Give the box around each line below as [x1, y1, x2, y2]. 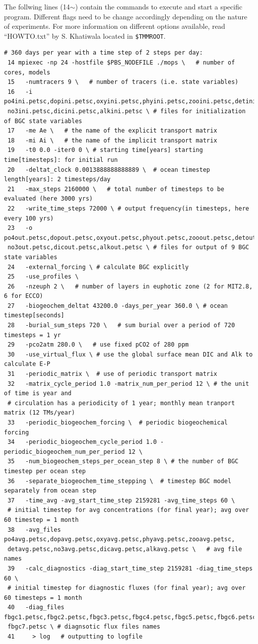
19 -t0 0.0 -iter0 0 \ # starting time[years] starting [7, 146, 203, 154]
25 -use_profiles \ [7, 273, 79, 281]
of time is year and [4, 390, 72, 397]
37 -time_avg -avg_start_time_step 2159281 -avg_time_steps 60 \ [7, 497, 235, 504]
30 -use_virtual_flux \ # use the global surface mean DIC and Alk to [7, 351, 253, 358]
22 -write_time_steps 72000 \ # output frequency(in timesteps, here [7, 205, 249, 212]
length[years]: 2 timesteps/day [4, 176, 111, 183]
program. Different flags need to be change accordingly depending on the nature [4, 11, 248, 21]
